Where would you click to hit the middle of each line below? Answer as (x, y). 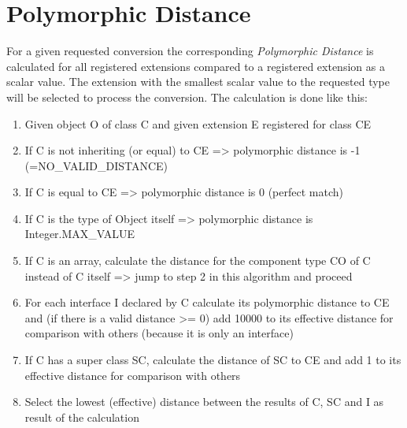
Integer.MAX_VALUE (80, 234)
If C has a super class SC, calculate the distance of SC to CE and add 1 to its (213, 360)
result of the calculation (82, 417)
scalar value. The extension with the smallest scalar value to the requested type (198, 82)
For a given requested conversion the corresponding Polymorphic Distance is (190, 51)
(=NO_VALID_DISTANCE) (96, 165)
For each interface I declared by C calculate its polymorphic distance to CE (207, 302)
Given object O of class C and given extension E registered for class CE (198, 123)
